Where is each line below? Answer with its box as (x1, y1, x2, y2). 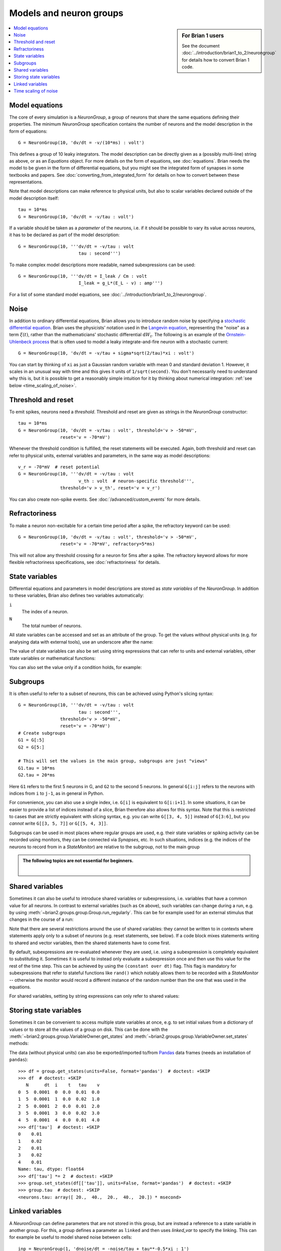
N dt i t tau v (25, 1082, 100, 1088)
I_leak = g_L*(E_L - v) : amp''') (78, 280, 163, 286)
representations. (9, 179, 43, 185)
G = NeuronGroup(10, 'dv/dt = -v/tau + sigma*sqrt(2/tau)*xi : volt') (18, 350, 195, 356)
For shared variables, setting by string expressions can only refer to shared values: (9, 993, 180, 999)
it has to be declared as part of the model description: (9, 232, 120, 238)
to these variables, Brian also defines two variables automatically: (9, 592, 144, 598)
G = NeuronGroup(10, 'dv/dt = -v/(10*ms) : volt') (18, 140, 145, 146)
